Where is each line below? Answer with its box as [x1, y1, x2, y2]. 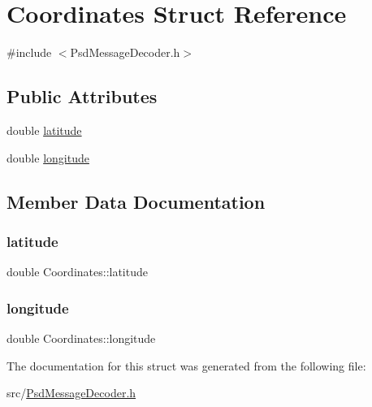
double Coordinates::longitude [6, 329, 156, 346]
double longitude [6, 149, 89, 166]
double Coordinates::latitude [6, 263, 148, 280]
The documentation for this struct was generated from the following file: [6, 357, 366, 374]
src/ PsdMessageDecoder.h [6, 384, 136, 401]
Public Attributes [6, 84, 158, 109]
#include [6, 44, 52, 61]
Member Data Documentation [6, 188, 266, 214]
